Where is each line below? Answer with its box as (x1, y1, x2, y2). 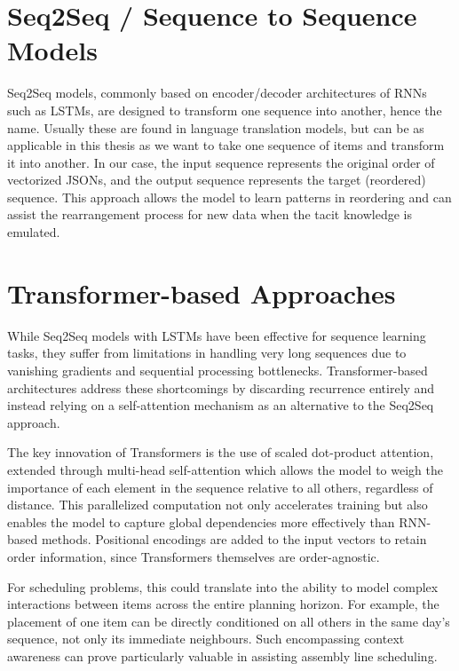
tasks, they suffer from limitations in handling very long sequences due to (7, 343, 407, 362)
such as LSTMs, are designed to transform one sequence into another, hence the (7, 100, 442, 119)
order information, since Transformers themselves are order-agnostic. (7, 547, 380, 565)
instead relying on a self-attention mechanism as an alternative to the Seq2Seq (7, 396, 434, 414)
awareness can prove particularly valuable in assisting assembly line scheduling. (7, 646, 438, 665)
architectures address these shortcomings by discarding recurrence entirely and (7, 378, 435, 397)
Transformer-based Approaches (7, 274, 396, 311)
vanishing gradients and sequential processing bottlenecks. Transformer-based (7, 360, 428, 379)
